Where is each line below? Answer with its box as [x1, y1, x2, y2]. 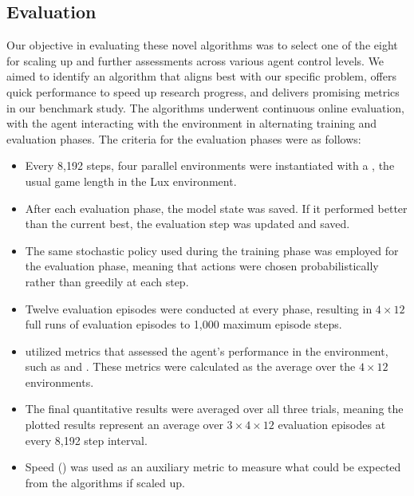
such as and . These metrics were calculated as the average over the [25, 358, 356, 375]
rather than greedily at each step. [25, 273, 189, 289]
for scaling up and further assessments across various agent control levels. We [6, 52, 384, 69]
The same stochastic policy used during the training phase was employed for [25, 242, 399, 258]
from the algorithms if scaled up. [25, 474, 185, 490]
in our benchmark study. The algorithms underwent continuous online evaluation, [6, 99, 404, 116]
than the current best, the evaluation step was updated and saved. [25, 215, 350, 232]
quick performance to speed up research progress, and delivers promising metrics [6, 83, 400, 100]
